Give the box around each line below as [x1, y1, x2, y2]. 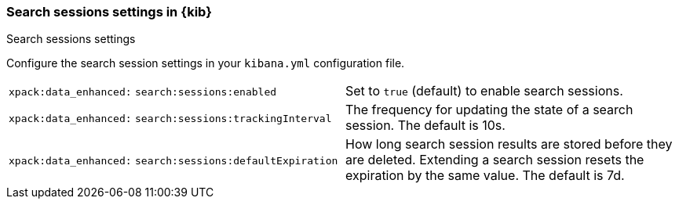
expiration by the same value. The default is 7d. [345, 167, 625, 184]
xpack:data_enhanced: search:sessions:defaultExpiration [9, 155, 338, 167]
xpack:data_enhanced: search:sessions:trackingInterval [9, 113, 332, 125]
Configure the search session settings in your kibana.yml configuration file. [6, 56, 405, 70]
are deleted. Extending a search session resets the [345, 152, 644, 168]
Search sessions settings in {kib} [6, 4, 212, 20]
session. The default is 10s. [345, 117, 506, 134]
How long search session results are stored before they [345, 136, 673, 153]
